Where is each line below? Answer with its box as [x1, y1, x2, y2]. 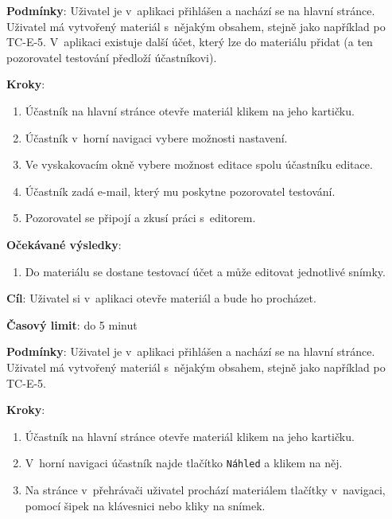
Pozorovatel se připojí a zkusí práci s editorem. [25, 209, 256, 226]
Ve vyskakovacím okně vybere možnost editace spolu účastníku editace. [25, 156, 373, 173]
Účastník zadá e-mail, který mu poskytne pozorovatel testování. [25, 182, 336, 199]
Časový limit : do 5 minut [6, 316, 138, 333]
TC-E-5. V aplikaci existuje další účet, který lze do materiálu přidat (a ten [6, 33, 373, 50]
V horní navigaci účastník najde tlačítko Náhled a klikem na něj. [25, 455, 343, 471]
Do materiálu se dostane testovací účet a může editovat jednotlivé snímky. [25, 263, 386, 279]
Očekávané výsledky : [6, 236, 122, 252]
